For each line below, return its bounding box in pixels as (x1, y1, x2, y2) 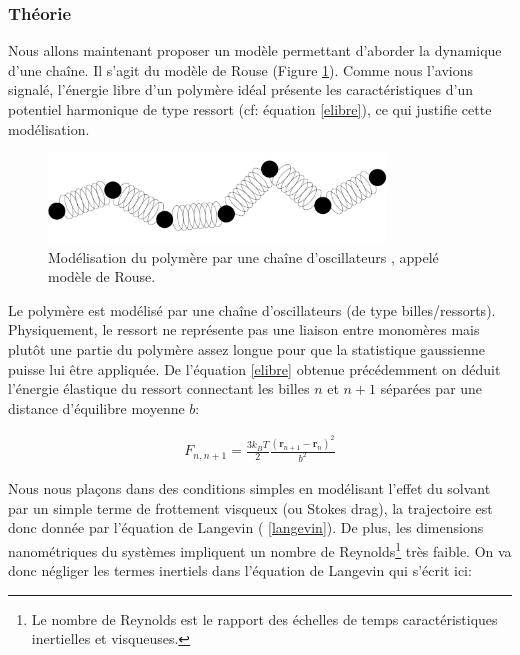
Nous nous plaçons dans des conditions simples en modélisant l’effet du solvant (8, 478, 491, 499)
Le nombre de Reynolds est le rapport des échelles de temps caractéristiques (31, 608, 498, 629)
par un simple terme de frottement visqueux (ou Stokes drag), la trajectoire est (8, 497, 493, 518)
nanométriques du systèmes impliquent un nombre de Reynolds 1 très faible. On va (8, 537, 512, 561)
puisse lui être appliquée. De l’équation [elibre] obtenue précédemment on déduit (8, 358, 501, 379)
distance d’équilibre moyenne (8, 397, 185, 418)
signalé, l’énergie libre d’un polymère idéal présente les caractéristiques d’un (8, 79, 473, 100)
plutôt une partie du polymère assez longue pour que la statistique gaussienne (8, 338, 485, 359)
